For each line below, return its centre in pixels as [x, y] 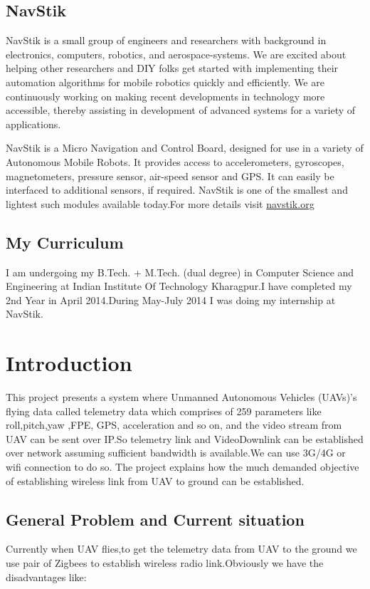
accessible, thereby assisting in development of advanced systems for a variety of [181, 110]
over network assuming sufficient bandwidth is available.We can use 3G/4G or [176, 453]
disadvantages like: [46, 577]
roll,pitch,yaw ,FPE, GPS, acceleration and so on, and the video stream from [174, 425]
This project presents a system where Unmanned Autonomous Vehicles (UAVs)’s [181, 397]
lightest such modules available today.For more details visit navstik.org [160, 203]
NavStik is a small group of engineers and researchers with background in [166, 40]
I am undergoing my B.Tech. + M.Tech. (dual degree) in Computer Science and [180, 272]
